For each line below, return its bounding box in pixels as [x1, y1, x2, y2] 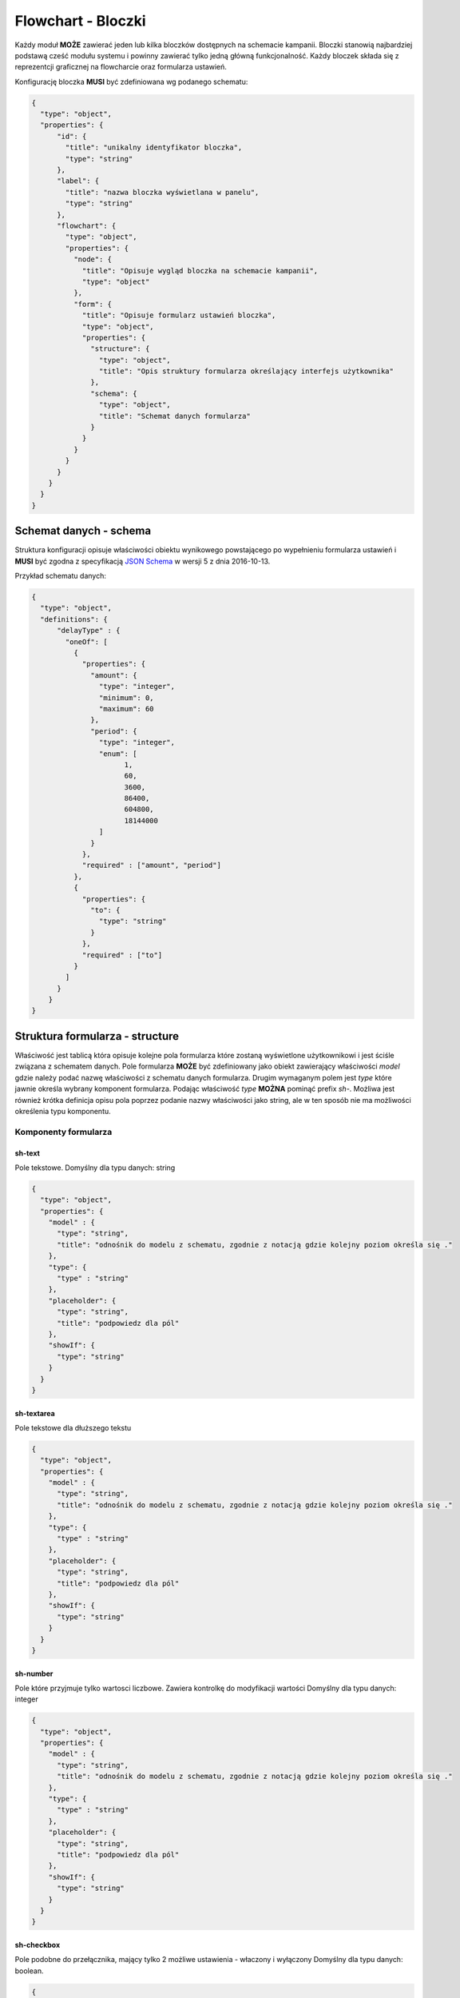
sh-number [14, 1669, 54, 1678]
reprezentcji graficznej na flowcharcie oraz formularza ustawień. [14, 62, 228, 72]
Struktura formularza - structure [14, 1029, 180, 1043]
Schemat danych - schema [14, 524, 152, 538]
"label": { [57, 177, 100, 185]
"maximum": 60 [98, 704, 155, 713]
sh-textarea [14, 1408, 55, 1418]
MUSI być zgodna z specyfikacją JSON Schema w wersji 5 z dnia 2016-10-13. [14, 556, 271, 566]
